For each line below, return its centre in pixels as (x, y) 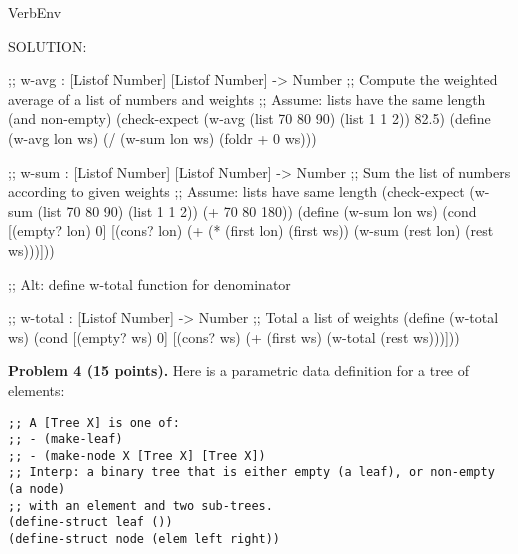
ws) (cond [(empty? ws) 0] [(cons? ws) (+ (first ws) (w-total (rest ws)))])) (234, 336)
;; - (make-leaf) (65, 439)
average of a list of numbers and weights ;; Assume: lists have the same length (247, 98)
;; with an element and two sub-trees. (140, 505)
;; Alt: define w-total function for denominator (149, 283)
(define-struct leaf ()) (90, 522)
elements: (36, 389)
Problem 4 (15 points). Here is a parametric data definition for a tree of (239, 370)
